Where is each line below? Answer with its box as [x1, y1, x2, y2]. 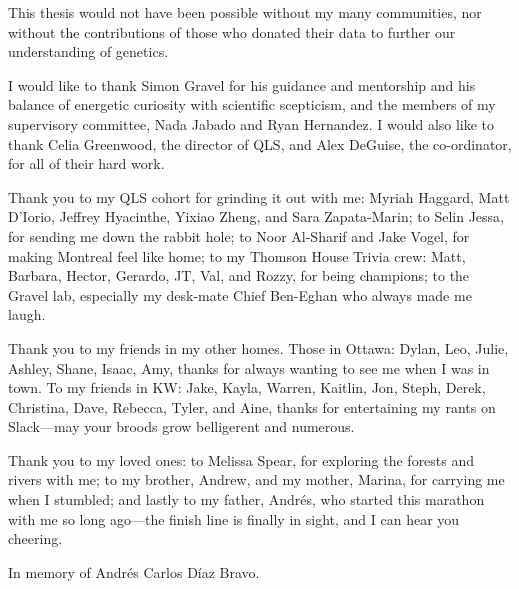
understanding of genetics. [8, 41, 169, 62]
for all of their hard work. [8, 153, 165, 174]
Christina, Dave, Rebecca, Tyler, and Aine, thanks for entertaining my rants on [8, 396, 496, 417]
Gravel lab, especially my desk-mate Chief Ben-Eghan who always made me [8, 284, 472, 305]
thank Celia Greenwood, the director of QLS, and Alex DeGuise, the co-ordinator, [8, 133, 512, 154]
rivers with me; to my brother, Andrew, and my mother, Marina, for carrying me [8, 469, 505, 490]
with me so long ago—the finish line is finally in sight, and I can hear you [8, 508, 460, 529]
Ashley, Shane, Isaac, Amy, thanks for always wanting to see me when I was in [8, 357, 490, 378]
